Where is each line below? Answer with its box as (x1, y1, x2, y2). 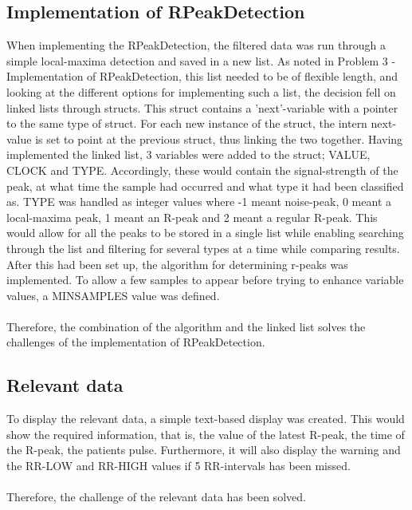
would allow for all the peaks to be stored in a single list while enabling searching (6, 224, 404, 241)
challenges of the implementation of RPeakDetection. (6, 334, 265, 350)
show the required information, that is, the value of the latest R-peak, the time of (6, 425, 405, 442)
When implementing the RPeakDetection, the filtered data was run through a (6, 37, 386, 53)
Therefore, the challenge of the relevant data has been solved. (6, 488, 306, 505)
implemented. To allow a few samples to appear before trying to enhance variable (6, 271, 404, 288)
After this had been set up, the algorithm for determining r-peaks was (6, 255, 348, 272)
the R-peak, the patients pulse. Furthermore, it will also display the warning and (6, 441, 401, 458)
